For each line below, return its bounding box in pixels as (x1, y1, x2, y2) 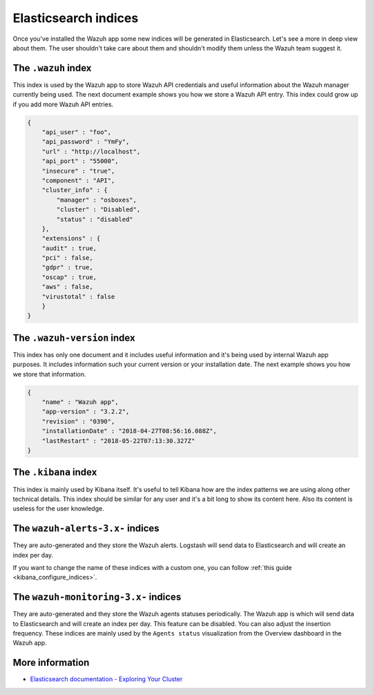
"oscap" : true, (41, 273, 97, 281)
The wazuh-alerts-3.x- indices (12, 522, 160, 535)
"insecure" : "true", (41, 166, 115, 175)
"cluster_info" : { (41, 187, 108, 194)
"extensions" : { (41, 235, 101, 242)
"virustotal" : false (41, 292, 115, 301)
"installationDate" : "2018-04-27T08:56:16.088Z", (41, 427, 217, 435)
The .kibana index (12, 466, 97, 478)
